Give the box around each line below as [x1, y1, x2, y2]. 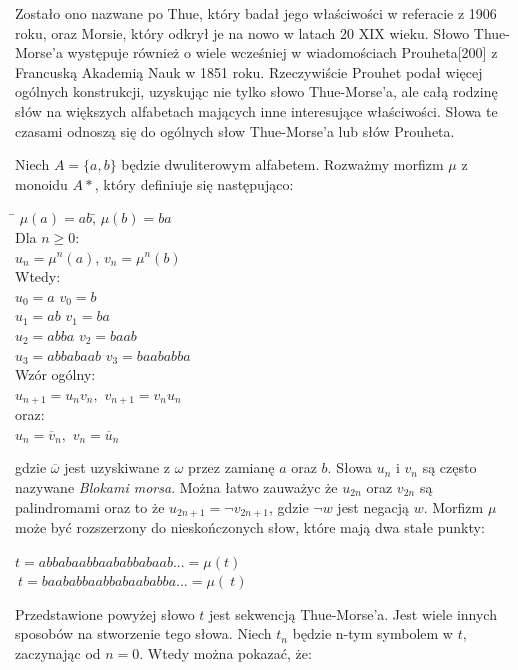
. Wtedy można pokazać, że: [139, 642, 312, 663]
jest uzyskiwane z [64, 457, 171, 478]
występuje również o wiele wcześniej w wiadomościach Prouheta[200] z [67, 42, 498, 63]
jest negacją [337, 496, 409, 517]
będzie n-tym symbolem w [292, 623, 453, 644]
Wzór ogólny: [15, 364, 96, 385]
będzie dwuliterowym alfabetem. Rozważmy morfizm [121, 154, 444, 175]
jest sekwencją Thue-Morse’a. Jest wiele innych [209, 603, 497, 624]
